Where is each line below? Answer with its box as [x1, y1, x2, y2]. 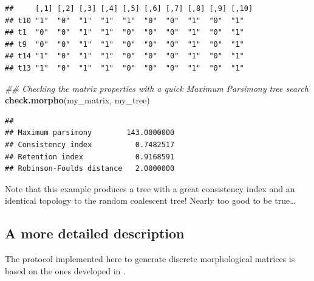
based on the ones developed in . [5, 264, 126, 277]
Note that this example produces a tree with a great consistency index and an [5, 182, 295, 195]
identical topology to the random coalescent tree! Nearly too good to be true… [5, 194, 296, 207]
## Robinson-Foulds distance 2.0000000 [5, 164, 175, 173]
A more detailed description [5, 224, 185, 243]
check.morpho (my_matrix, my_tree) [5, 94, 150, 106]
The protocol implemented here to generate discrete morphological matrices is [5, 252, 295, 265]
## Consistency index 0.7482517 [5, 140, 175, 149]
